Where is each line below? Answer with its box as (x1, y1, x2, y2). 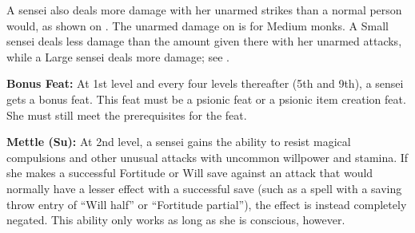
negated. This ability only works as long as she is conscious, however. (6, 211, 345, 228)
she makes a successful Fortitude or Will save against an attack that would (6, 164, 373, 181)
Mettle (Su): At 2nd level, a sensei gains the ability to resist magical (6, 133, 351, 150)
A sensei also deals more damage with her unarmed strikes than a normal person (6, 2, 402, 18)
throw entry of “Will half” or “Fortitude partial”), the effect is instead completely (6, 195, 407, 212)
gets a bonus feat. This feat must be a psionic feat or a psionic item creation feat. (6, 90, 406, 107)
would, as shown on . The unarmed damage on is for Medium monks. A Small (6, 17, 389, 34)
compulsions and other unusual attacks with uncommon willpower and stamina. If (6, 148, 409, 165)
